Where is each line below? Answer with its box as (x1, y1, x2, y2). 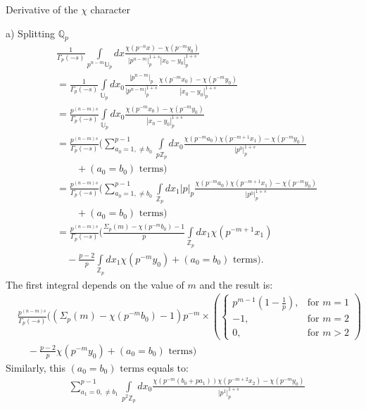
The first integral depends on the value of (6, 277, 184, 291)
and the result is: (199, 277, 273, 291)
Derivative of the (6, 2, 78, 16)
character (90, 2, 131, 16)
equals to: (147, 360, 189, 375)
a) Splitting (6, 25, 56, 40)
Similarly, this (6, 360, 65, 375)
